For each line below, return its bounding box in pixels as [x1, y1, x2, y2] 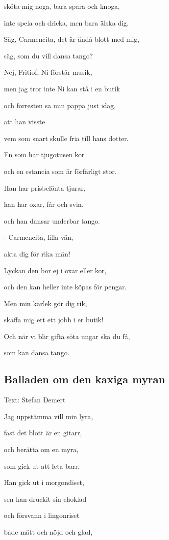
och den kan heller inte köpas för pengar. [4, 282, 127, 292]
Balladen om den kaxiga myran [4, 371, 166, 387]
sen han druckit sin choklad [4, 493, 87, 504]
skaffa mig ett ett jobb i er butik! [4, 314, 104, 325]
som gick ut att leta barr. [4, 460, 80, 471]
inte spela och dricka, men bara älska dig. [4, 17, 129, 28]
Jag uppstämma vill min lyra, [4, 411, 93, 421]
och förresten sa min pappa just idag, [4, 100, 116, 110]
